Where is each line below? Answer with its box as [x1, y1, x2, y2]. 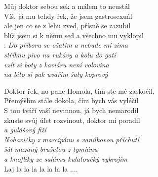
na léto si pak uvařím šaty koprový [4, 69, 108, 79]
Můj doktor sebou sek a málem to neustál [4, 1, 130, 11]
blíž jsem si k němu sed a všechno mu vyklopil [4, 30, 144, 40]
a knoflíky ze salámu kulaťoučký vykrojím [4, 153, 127, 164]
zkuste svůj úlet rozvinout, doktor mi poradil [4, 115, 140, 125]
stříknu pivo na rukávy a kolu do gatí [4, 49, 116, 59]
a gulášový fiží [4, 124, 46, 135]
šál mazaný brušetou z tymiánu [4, 144, 98, 154]
